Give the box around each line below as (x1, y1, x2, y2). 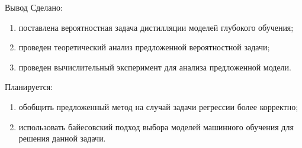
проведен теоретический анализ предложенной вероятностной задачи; (18, 41, 270, 53)
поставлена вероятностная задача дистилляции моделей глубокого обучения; (18, 21, 294, 33)
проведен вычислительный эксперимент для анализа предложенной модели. (18, 60, 291, 73)
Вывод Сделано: (5, 1, 63, 13)
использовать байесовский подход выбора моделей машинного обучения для (18, 120, 294, 133)
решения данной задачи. (18, 132, 106, 144)
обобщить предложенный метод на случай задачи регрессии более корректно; (18, 100, 298, 112)
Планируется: (5, 81, 53, 93)
